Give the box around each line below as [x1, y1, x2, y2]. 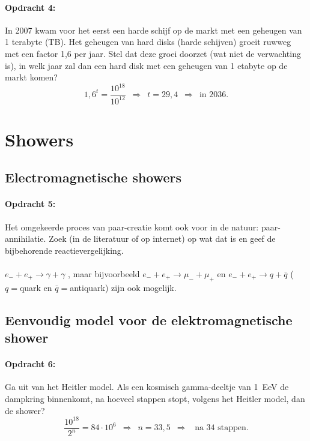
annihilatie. [5, 232, 46, 245]
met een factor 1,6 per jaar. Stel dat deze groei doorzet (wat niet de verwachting [5, 47, 301, 59]
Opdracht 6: [5, 358, 56, 370]
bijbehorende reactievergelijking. [5, 244, 124, 256]
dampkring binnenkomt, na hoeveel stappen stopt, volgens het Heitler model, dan [5, 392, 305, 404]
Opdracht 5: [5, 197, 56, 210]
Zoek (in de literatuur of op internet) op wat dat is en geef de [49, 232, 276, 245]
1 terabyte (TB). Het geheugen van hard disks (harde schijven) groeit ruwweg [5, 35, 291, 48]
